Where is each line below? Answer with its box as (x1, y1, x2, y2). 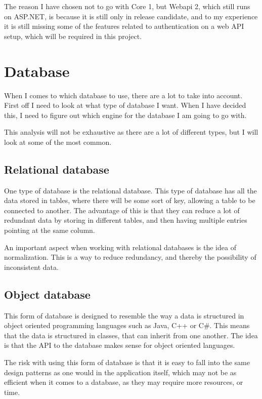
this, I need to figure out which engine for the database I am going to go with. (4, 109, 247, 120)
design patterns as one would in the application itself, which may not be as (4, 367, 237, 377)
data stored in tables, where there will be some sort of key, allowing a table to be (4, 195, 255, 206)
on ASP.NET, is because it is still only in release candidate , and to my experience (4, 11, 258, 21)
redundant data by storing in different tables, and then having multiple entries (4, 215, 247, 225)
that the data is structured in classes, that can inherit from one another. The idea (4, 330, 258, 340)
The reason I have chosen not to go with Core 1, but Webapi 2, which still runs (4, 1, 250, 11)
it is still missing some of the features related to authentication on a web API (4, 21, 244, 31)
